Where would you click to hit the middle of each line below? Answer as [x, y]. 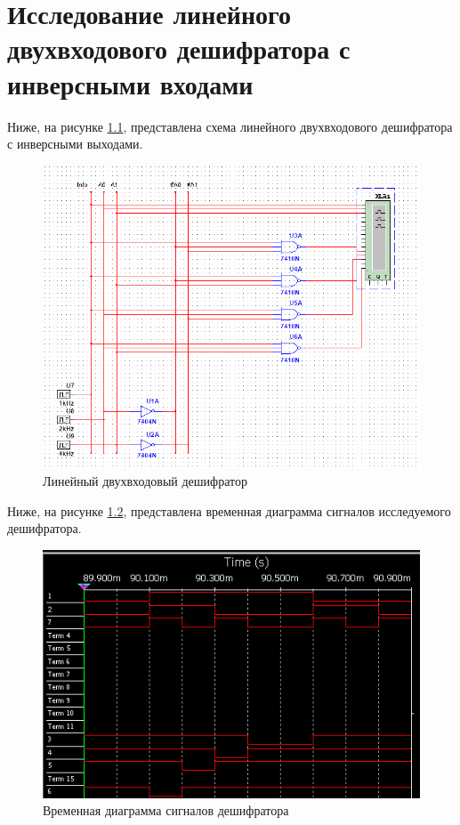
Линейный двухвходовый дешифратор [145, 481]
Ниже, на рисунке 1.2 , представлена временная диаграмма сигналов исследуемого [229, 510]
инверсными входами [130, 83]
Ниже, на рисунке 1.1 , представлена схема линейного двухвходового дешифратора [230, 126]
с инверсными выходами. [75, 144]
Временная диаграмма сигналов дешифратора [166, 810]
